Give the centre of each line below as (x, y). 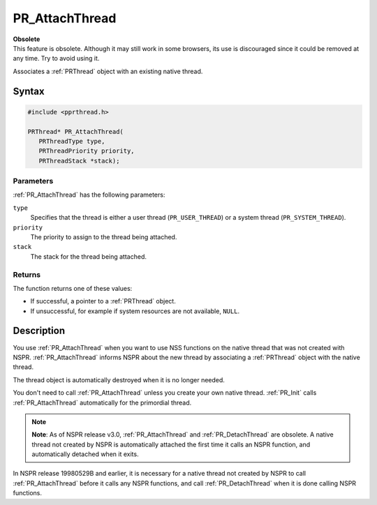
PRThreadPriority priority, (87, 151)
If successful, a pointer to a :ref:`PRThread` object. (103, 301)
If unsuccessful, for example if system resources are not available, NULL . (135, 311)
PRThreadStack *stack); (79, 161)
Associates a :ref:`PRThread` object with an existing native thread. (108, 71)
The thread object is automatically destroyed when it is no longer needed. (119, 379)
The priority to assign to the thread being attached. (104, 236)
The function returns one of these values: (73, 288)
